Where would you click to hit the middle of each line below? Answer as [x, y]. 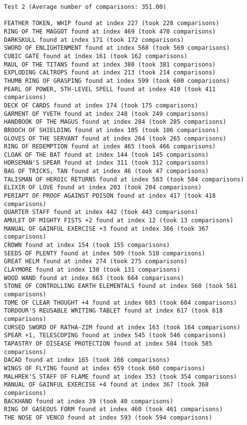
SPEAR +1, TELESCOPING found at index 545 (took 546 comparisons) [115, 336]
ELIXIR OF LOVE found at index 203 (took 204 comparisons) [103, 188]
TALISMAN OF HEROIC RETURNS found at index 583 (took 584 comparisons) [124, 179]
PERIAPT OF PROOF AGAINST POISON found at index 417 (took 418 [110, 196]
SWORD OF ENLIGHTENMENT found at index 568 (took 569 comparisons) [117, 48]
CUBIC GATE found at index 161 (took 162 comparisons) [96, 56]
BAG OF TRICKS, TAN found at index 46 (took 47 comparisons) [106, 171]
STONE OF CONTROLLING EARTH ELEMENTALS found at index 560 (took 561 [121, 286]
